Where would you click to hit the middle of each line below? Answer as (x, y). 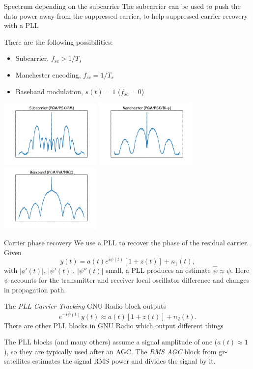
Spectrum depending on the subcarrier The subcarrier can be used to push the (122, 6)
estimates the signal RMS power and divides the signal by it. (124, 361)
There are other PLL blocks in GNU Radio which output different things (114, 325)
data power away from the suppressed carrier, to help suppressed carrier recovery (126, 15)
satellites (17, 361)
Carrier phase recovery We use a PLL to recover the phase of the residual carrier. (126, 243)
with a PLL (21, 25)
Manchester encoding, (48, 74)
